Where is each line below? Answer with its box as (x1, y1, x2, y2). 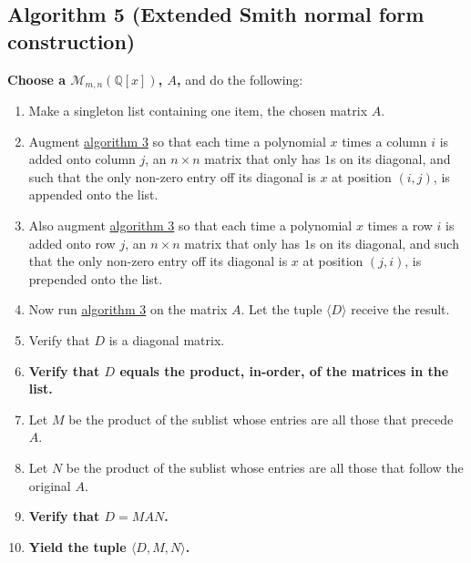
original (28, 476, 71, 495)
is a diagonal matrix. (108, 330, 225, 349)
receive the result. (351, 300, 450, 319)
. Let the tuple (241, 300, 323, 319)
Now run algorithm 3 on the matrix (28, 300, 228, 319)
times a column (342, 131, 427, 150)
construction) (7, 26, 136, 55)
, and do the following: (177, 69, 303, 88)
